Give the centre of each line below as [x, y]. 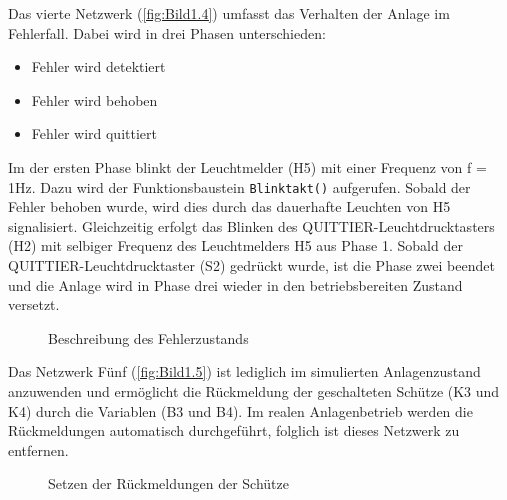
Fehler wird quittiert [94, 133]
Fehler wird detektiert [98, 66]
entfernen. [38, 449]
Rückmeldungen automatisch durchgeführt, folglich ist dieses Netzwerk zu [234, 430]
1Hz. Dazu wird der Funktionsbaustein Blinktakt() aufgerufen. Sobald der [239, 186]
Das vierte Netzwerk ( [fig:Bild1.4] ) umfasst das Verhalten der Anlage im [229, 13]
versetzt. [34, 304]
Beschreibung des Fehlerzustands [148, 337]
